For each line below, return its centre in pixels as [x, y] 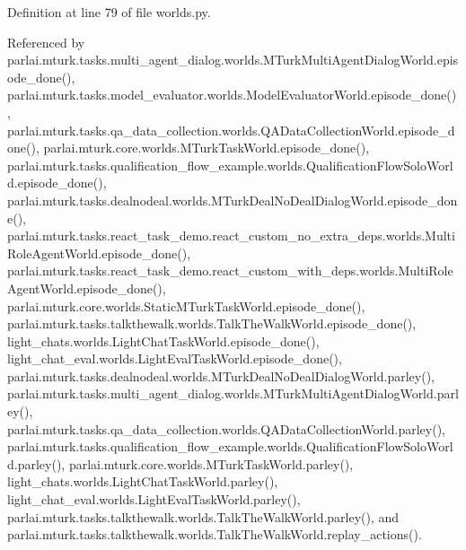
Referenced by [46, 42]
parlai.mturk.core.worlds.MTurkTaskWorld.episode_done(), [207, 148]
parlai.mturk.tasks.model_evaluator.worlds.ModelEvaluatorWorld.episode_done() [232, 95]
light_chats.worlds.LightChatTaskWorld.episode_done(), [163, 340]
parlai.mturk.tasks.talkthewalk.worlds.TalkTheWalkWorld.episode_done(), [212, 323]
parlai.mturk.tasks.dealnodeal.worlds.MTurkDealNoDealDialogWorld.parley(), [221, 375]
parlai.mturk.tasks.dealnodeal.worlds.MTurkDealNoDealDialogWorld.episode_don [233, 200]
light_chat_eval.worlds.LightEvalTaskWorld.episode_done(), [175, 358]
